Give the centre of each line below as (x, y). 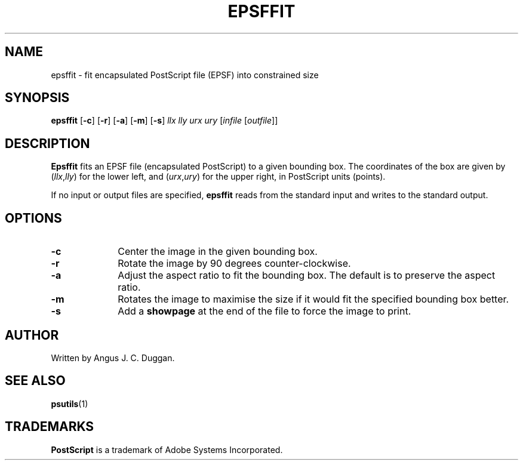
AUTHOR (32, 335)
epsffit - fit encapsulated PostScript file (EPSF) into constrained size (185, 75)
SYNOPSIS (37, 98)
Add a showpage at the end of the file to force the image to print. (264, 311)
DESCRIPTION (47, 143)
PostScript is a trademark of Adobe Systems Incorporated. (167, 449)
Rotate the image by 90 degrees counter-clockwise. (234, 264)
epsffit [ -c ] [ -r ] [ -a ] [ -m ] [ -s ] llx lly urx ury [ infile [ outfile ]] (164, 121)
